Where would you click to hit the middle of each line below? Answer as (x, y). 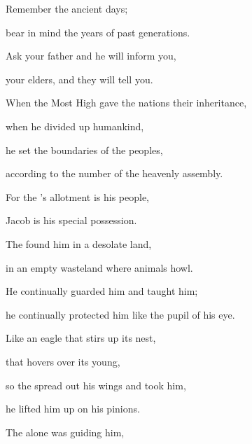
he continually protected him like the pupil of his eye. (120, 314)
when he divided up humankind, (75, 126)
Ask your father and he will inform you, (91, 56)
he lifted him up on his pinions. (73, 409)
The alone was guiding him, (65, 432)
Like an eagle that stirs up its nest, (81, 338)
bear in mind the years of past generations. (98, 32)
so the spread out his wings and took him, (96, 385)
